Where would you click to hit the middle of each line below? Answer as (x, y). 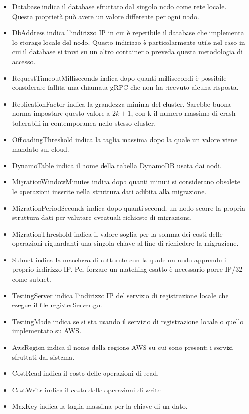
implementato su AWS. (47, 331)
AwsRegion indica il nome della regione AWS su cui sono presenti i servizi (123, 347)
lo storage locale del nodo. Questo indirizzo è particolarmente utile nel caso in (128, 42)
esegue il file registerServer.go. (57, 305)
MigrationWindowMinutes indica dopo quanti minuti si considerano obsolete (126, 182)
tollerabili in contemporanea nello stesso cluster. (84, 122)
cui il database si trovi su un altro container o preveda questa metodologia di (127, 52)
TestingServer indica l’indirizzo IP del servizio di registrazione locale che (120, 295)
